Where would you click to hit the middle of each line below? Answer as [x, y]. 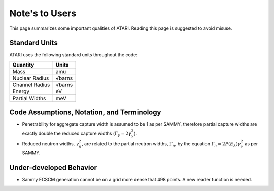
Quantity [23, 65]
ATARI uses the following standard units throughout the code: [74, 55]
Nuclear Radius [31, 78]
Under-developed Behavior [53, 167]
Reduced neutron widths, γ [50, 144]
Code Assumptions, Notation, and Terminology [85, 113]
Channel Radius [31, 85]
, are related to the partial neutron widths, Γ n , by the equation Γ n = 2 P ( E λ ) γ [161, 144]
